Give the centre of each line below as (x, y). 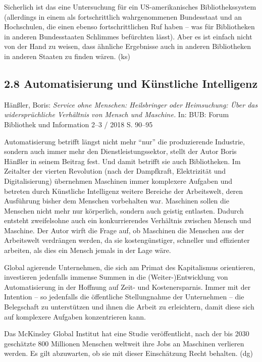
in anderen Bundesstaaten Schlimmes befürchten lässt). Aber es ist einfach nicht (128, 36)
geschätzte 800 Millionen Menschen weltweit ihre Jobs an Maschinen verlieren (124, 343)
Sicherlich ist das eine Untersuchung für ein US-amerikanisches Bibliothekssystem (130, 7)
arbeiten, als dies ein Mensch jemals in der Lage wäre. (88, 250)
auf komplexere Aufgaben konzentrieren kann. (75, 316)
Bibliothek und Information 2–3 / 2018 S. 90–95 (78, 124)
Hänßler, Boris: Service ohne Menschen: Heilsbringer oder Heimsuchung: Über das (131, 104)
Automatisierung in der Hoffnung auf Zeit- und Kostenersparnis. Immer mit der (127, 287)
